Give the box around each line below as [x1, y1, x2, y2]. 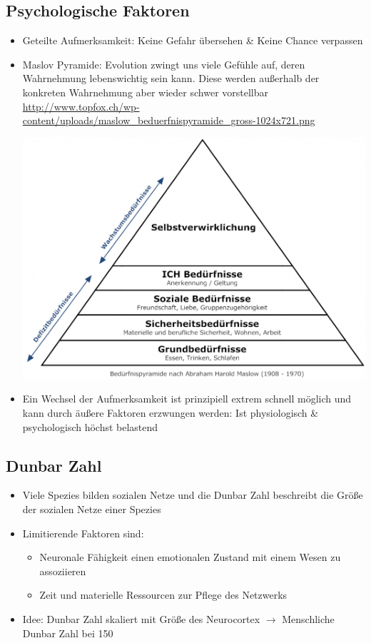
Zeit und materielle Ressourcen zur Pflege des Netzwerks [39, 587, 288, 602]
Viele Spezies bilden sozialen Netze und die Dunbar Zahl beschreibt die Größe [22, 487, 363, 502]
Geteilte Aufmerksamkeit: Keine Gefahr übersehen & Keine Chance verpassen [22, 33, 363, 48]
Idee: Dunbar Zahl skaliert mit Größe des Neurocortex [22, 612, 260, 627]
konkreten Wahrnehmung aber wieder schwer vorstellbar [22, 84, 269, 99]
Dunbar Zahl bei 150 [22, 625, 113, 640]
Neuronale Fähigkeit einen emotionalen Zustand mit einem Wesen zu [39, 550, 341, 564]
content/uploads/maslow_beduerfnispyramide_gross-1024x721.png [22, 113, 315, 128]
